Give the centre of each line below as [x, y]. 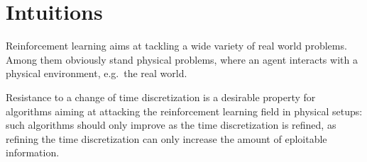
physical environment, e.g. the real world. [97, 73]
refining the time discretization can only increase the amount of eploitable [166, 138]
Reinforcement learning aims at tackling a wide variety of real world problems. [176, 46]
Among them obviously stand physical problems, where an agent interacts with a [182, 59]
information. [33, 152]
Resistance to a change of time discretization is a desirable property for [161, 97]
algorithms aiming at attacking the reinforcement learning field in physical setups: [184, 111]
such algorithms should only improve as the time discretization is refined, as [171, 125]
